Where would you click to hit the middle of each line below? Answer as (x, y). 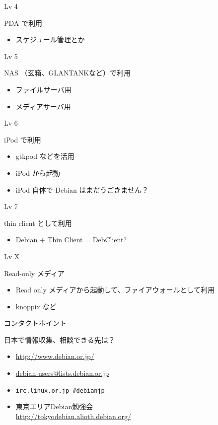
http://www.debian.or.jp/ (55, 356)
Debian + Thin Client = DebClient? (71, 240)
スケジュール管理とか (50, 39)
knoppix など (36, 306)
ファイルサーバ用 (43, 89)
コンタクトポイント (35, 323)
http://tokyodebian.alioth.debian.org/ (73, 416)
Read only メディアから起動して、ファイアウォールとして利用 (115, 290)
